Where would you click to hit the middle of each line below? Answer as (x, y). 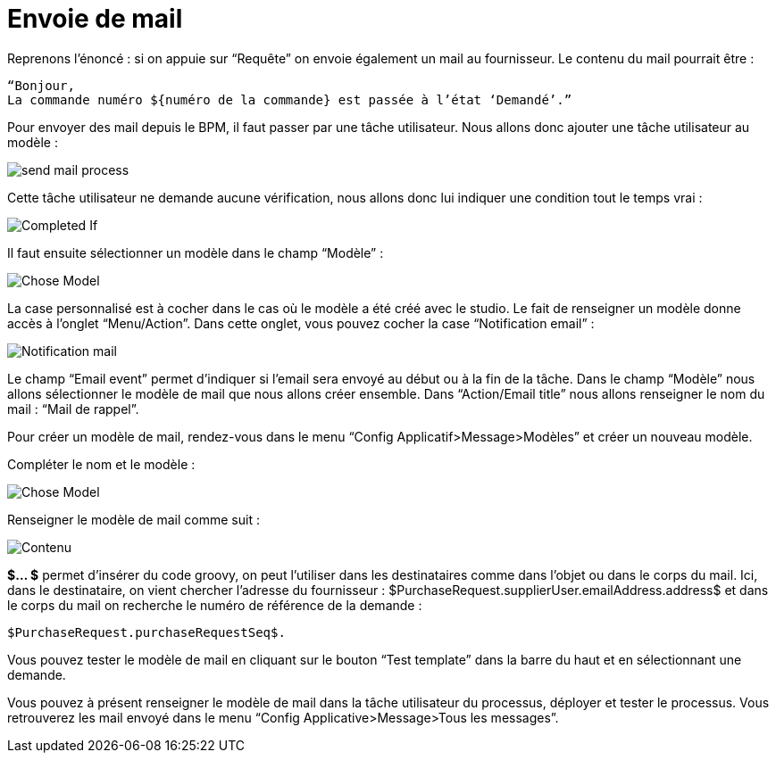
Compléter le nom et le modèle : (101, 464)
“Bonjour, (41, 85)
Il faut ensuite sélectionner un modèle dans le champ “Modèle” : (196, 252)
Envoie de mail (95, 19)
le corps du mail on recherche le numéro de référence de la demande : (215, 605)
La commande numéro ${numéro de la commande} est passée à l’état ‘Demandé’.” (290, 99)
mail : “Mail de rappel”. (73, 409)
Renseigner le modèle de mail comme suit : (134, 519)
